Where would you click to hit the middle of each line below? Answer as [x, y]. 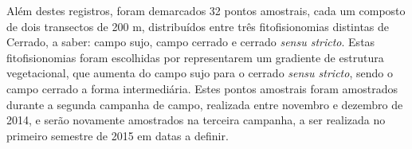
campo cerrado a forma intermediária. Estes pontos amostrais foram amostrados [202, 88]
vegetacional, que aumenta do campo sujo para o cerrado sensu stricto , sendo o [200, 73]
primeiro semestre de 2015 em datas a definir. [118, 135]
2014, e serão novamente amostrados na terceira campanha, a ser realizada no [196, 120]
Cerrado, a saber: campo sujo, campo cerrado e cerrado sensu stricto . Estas [191, 42]
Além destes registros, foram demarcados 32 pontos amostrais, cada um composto [206, 10]
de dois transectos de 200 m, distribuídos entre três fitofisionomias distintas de [198, 26]
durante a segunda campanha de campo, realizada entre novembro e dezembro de [205, 104]
